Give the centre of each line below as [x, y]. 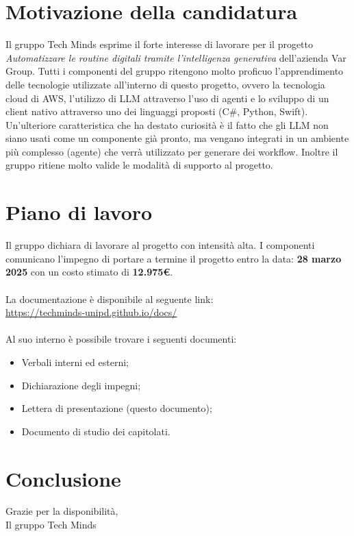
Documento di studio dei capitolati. [96, 431]
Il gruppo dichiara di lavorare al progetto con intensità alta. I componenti [160, 245]
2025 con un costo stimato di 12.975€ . [89, 272]
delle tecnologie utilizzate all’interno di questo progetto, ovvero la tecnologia [165, 84]
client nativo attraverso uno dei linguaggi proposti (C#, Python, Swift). [157, 111]
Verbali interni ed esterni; [75, 362]
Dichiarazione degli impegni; [81, 385]
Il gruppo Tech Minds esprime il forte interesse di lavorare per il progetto [160, 44]
